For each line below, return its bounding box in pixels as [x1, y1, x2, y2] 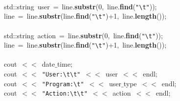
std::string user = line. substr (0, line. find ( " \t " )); [3, 1, 157, 11]
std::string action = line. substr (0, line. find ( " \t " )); [3, 30, 163, 40]
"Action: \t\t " [42, 90, 88, 98]
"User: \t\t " [42, 71, 81, 78]
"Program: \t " [42, 80, 84, 88]
